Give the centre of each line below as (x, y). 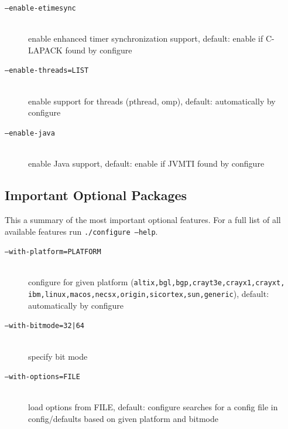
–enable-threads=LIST (47, 71)
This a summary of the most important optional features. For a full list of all (143, 219)
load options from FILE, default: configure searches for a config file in (153, 407)
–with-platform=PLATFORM (53, 252)
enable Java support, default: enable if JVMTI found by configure (146, 163)
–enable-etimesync (40, 8)
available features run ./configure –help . (81, 231)
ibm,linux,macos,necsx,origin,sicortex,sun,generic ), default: (149, 294)
